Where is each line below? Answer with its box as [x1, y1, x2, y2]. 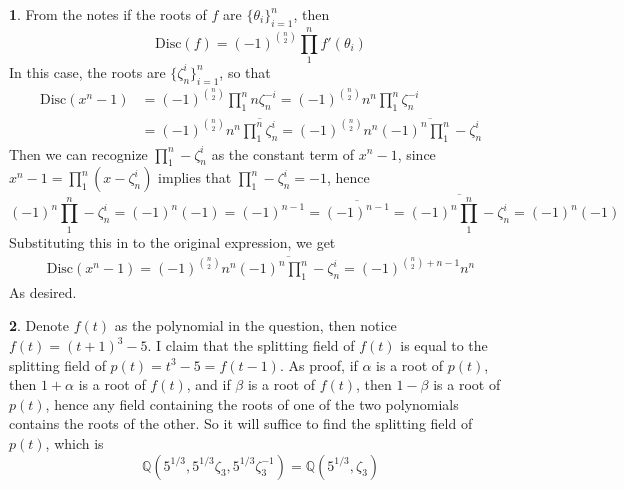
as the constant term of [211, 143, 355, 164]
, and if [186, 374, 231, 395]
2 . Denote [9, 315, 69, 336]
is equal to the [400, 335, 488, 355]
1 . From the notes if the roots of [9, 4, 207, 24]
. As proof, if [279, 354, 358, 375]
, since [397, 143, 436, 164]
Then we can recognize [9, 143, 148, 164]
